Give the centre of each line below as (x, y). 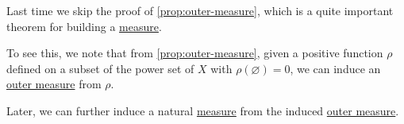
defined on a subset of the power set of (100, 68)
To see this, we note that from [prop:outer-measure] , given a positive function (195, 53)
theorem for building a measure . (84, 26)
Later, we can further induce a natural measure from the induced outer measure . (203, 110)
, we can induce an (335, 68)
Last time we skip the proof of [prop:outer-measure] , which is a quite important (200, 10)
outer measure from (54, 84)
